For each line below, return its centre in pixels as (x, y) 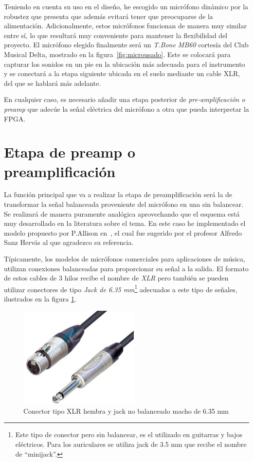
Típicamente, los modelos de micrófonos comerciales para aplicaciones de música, (125, 259)
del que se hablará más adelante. (53, 83)
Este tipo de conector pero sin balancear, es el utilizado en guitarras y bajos (129, 434)
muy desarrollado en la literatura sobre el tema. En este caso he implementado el (125, 223)
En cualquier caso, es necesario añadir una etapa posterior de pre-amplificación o (125, 99)
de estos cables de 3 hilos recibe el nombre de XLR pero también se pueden (116, 278)
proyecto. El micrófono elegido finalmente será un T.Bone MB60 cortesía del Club (126, 45)
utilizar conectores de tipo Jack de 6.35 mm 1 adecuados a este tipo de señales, (121, 288)
